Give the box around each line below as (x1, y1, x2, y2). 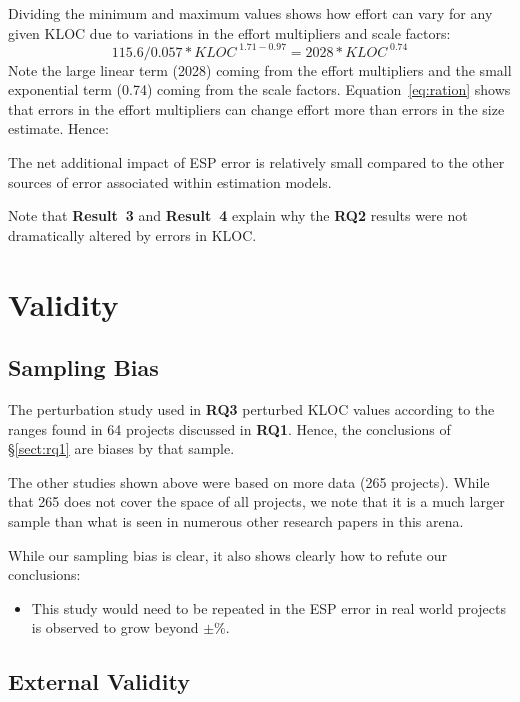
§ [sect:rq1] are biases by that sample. (8, 438, 235, 459)
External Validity (8, 666, 190, 697)
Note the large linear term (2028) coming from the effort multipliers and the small (8, 59, 512, 80)
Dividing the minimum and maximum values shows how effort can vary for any (8, 3, 493, 23)
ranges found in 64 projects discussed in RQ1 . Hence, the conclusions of (8, 418, 451, 439)
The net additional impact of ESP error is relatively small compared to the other (8, 152, 505, 173)
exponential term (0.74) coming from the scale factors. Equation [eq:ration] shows (8, 79, 511, 100)
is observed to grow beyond (31, 617, 199, 638)
